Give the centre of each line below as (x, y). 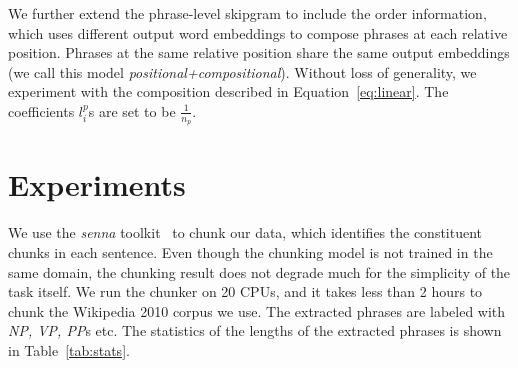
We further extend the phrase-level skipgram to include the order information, (247, 13)
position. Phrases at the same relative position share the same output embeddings (259, 52)
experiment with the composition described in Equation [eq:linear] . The (228, 91)
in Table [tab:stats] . (69, 349)
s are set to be (132, 110)
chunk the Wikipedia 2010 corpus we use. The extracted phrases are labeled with (257, 310)
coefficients (41, 110)
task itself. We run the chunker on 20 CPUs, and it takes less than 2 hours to (245, 291)
